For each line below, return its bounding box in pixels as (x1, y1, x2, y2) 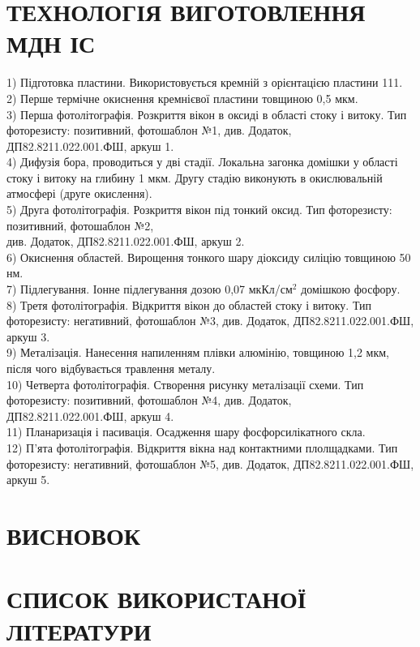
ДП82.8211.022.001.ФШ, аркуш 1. (6, 137, 174, 154)
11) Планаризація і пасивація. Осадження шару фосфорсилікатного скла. (6, 423, 366, 440)
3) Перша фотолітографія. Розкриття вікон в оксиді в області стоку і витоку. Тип (6, 105, 407, 122)
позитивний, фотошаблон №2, (6, 216, 154, 234)
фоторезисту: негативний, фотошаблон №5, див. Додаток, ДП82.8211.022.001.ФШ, (6, 455, 414, 472)
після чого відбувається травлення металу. (6, 360, 216, 376)
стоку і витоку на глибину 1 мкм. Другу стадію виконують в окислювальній (6, 169, 383, 186)
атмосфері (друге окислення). (6, 185, 152, 202)
